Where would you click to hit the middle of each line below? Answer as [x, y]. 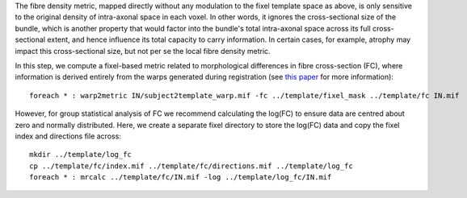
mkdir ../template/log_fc [81, 155]
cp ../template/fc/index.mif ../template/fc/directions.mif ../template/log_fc [191, 166]
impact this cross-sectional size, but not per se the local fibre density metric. [143, 51]
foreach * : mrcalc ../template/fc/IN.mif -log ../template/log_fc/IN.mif [181, 177]
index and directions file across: [68, 136]
